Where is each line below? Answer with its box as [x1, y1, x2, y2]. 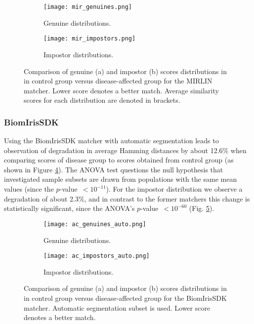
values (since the [4, 184, 54, 194]
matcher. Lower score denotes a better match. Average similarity [24, 85, 219, 95]
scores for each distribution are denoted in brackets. [24, 95, 180, 105]
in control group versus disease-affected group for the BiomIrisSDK [24, 292, 227, 303]
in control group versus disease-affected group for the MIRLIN [24, 76, 212, 86]
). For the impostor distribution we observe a [106, 184, 243, 194]
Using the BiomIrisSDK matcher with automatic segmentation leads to [4, 135, 219, 146]
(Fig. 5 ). [189, 203, 214, 213]
